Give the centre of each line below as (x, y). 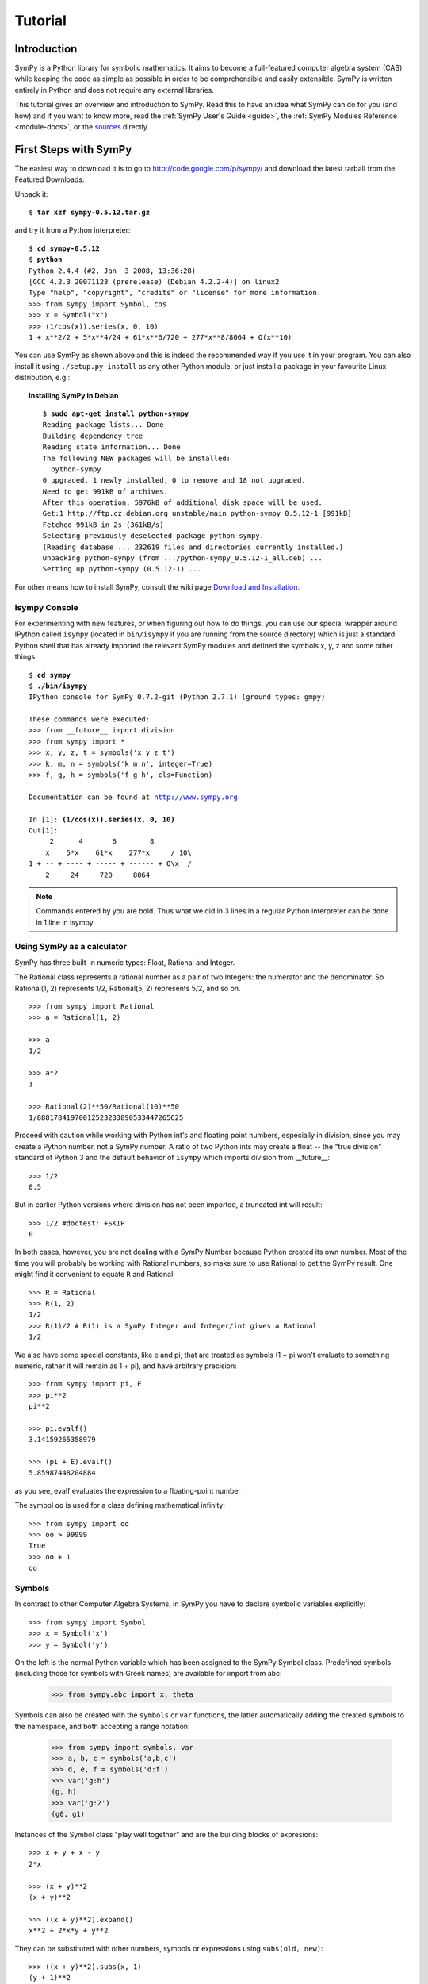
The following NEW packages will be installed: (137, 458)
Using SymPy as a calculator (71, 947)
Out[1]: (44, 830)
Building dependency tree (93, 436)
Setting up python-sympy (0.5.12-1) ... (122, 569)
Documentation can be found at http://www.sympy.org (133, 797)
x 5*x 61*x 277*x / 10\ (118, 852)
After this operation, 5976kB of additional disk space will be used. (182, 503)
